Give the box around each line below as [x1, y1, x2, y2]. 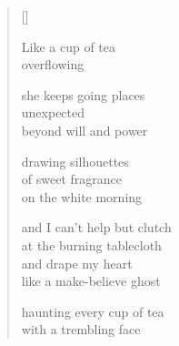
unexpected [21, 103, 85, 122]
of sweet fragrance [21, 169, 122, 188]
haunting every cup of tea [21, 301, 164, 321]
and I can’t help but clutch [21, 218, 172, 237]
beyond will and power [21, 120, 148, 139]
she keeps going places [21, 85, 145, 104]
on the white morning [21, 187, 143, 206]
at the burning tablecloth [21, 235, 162, 254]
